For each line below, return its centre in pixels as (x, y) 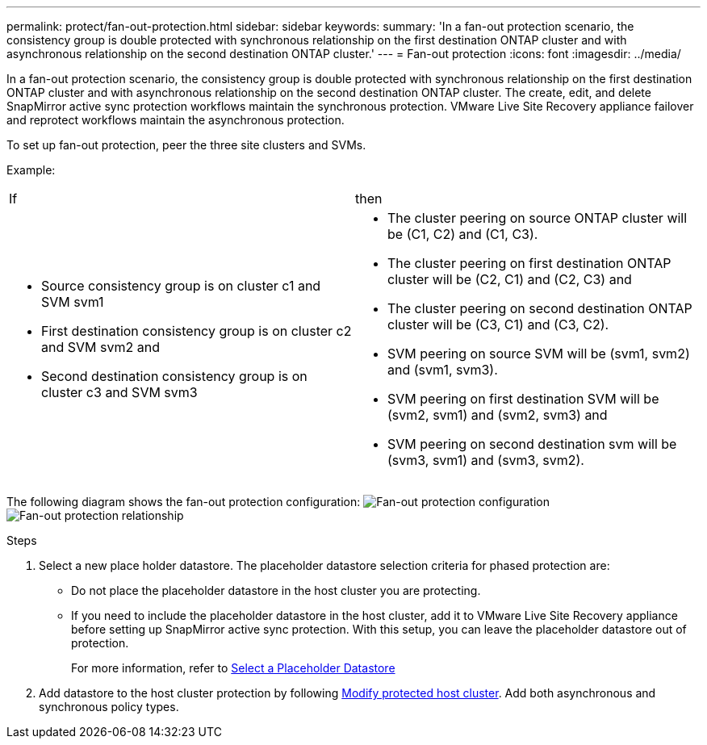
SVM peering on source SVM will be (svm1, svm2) (539, 354)
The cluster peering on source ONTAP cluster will (538, 218)
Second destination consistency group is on (174, 376)
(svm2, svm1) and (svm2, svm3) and (498, 415)
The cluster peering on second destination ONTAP (540, 308)
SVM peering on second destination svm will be (532, 444)
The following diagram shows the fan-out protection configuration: (184, 502)
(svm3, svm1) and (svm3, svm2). (486, 460)
